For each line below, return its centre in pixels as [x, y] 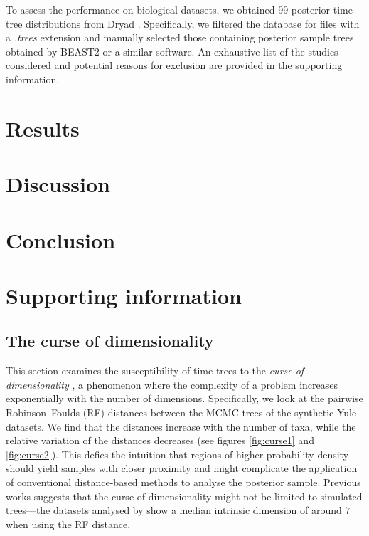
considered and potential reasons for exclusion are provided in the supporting [174, 65]
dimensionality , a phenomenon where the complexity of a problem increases [172, 384]
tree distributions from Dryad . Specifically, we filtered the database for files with [183, 23]
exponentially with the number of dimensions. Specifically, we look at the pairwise [184, 398]
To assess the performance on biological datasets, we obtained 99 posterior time [179, 9]
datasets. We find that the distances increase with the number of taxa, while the [181, 426]
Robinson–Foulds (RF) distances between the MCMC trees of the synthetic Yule [181, 412]
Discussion [58, 184]
